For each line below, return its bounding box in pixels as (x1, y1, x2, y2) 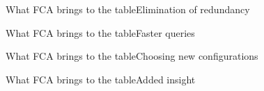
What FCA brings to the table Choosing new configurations (6, 49, 258, 63)
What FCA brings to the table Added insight (6, 72, 196, 86)
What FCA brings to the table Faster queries (6, 25, 195, 40)
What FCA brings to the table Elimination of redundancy (6, 2, 250, 16)
